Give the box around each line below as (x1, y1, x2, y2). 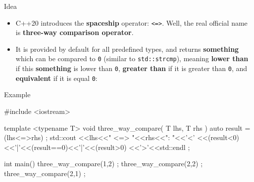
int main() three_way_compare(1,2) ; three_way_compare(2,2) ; (4, 158, 203, 169)
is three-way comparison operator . (15, 27, 134, 37)
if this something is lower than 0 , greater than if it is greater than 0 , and (15, 63, 248, 73)
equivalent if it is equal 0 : (15, 73, 98, 83)
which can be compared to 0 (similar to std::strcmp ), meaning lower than (15, 53, 249, 64)
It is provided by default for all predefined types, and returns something (15, 43, 239, 54)
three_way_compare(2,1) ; (4, 168, 86, 178)
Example (4, 89, 31, 100)
